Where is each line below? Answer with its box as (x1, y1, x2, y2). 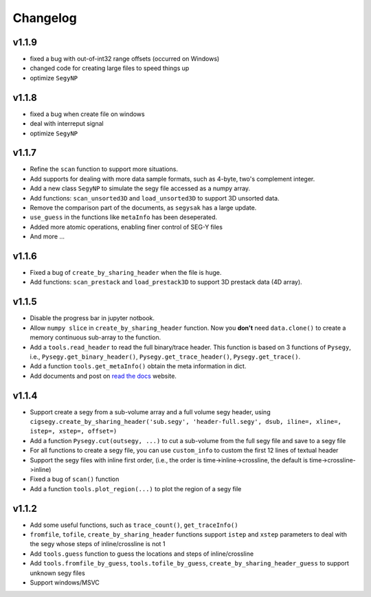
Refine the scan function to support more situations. (30, 165, 179, 173)
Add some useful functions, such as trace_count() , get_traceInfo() (30, 521, 238, 529)
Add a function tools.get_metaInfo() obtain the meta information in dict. (30, 362, 247, 370)
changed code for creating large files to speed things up (30, 64, 190, 72)
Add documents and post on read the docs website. (30, 372, 177, 380)
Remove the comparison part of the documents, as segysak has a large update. (30, 203, 257, 212)
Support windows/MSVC (30, 578, 100, 587)
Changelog (12, 10, 77, 25)
